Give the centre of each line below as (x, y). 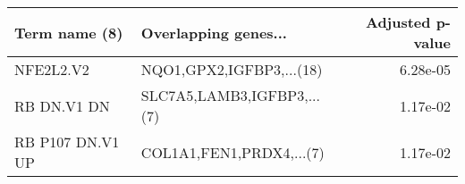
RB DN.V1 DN (62, 105)
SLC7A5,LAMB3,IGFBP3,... (231, 95)
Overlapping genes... (214, 32)
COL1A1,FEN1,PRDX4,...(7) (232, 152)
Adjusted (398, 22)
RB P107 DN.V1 (67, 142)
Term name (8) (69, 32)
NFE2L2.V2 (52, 69)
